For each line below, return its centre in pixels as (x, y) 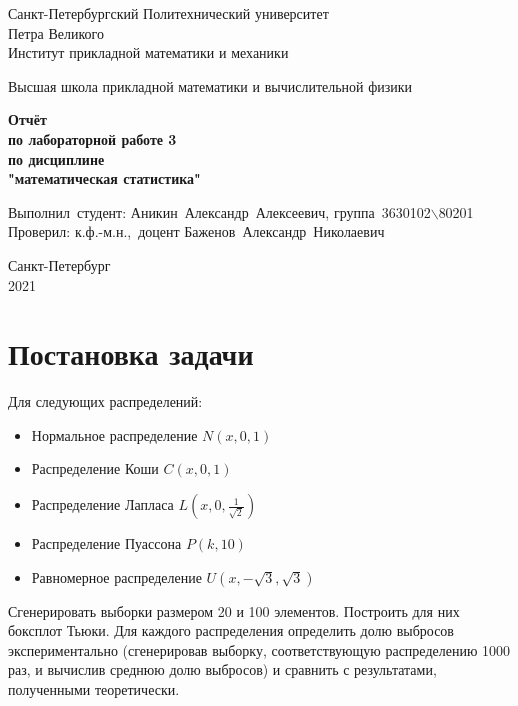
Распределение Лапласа (102, 504)
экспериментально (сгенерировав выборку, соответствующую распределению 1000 (259, 649)
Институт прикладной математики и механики (148, 52)
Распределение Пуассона (106, 543)
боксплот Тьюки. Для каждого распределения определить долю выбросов (231, 630)
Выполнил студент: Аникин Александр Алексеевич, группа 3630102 (219, 211)
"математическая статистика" (104, 178)
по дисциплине (56, 158)
